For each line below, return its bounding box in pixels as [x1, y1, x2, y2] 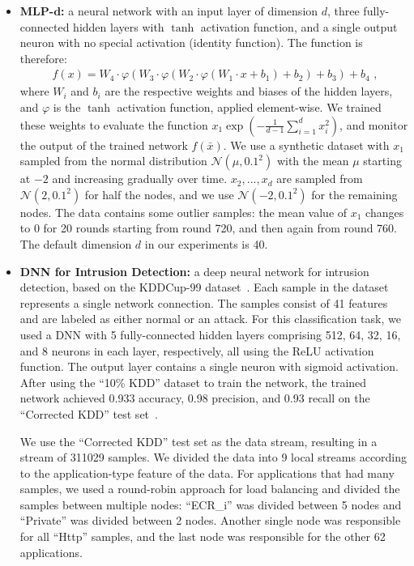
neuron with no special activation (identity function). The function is [19, 34, 363, 51]
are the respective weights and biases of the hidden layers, [105, 83, 393, 100]
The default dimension [19, 235, 132, 252]
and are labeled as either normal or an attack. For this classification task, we [19, 310, 401, 327]
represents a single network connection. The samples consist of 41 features [19, 294, 388, 311]
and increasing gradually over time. [52, 170, 228, 187]
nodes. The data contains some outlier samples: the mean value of [19, 203, 348, 220]
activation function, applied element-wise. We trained [117, 99, 382, 115]
